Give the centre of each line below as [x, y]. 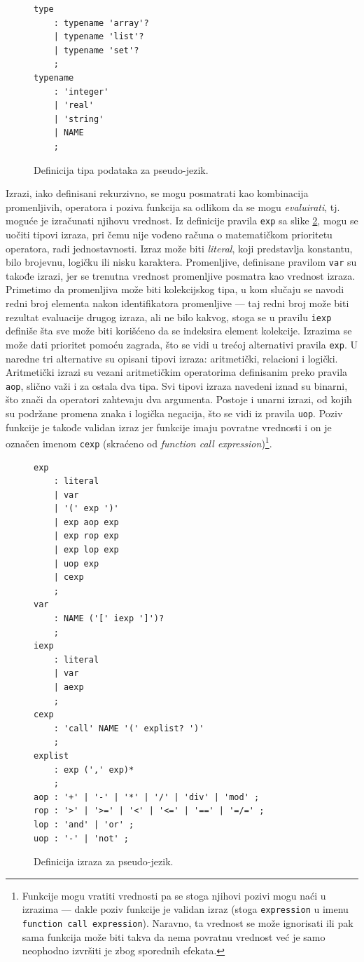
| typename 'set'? [96, 50]
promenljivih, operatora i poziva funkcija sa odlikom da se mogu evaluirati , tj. [173, 206]
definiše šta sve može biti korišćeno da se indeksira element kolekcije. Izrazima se [179, 331]
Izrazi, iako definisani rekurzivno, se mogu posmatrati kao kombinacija [157, 193]
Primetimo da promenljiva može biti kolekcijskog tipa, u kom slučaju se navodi [175, 289]
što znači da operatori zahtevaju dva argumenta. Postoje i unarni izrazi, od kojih [179, 399]
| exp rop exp [86, 536]
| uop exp [76, 563]
